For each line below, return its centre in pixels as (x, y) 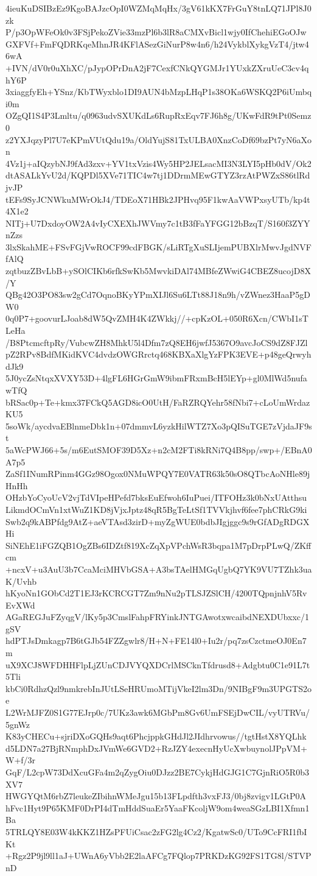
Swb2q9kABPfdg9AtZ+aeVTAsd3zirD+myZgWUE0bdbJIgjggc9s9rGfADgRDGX (158, 521)
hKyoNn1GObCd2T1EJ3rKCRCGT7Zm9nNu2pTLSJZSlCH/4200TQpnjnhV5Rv (156, 593)
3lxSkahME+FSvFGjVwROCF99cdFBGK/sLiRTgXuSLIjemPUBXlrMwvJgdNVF (158, 246)
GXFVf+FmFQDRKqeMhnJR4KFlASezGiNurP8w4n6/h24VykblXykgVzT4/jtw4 (157, 44)
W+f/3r (21, 760)
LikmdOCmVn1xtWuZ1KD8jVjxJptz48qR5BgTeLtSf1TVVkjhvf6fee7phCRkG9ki (156, 509)
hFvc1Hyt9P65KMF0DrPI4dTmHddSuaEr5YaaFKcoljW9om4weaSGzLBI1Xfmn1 (158, 807)
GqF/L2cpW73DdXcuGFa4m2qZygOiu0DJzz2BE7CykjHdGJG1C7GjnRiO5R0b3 (157, 772)
